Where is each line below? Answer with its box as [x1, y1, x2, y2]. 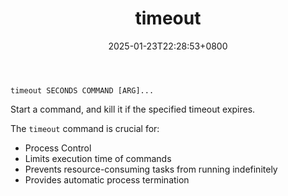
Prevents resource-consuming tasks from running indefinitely [24, 163, 278, 175]
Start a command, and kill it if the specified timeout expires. [10, 103, 256, 115]
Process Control [24, 142, 92, 154]
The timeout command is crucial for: [10, 122, 160, 134]
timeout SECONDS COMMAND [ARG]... [10, 85, 155, 96]
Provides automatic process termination [24, 173, 190, 186]
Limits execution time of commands [24, 152, 172, 164]
